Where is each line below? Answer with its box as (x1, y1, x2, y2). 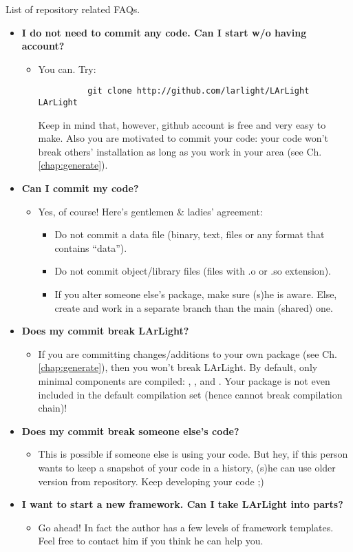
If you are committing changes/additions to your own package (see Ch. (38, 346, 337, 361)
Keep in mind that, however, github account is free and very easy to (38, 117, 326, 131)
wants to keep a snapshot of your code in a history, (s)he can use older (38, 460, 336, 474)
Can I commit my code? (21, 181, 139, 195)
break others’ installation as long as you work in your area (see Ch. (38, 144, 322, 158)
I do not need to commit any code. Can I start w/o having (21, 25, 307, 39)
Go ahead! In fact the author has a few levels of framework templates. (38, 520, 334, 534)
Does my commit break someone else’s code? (21, 423, 239, 438)
